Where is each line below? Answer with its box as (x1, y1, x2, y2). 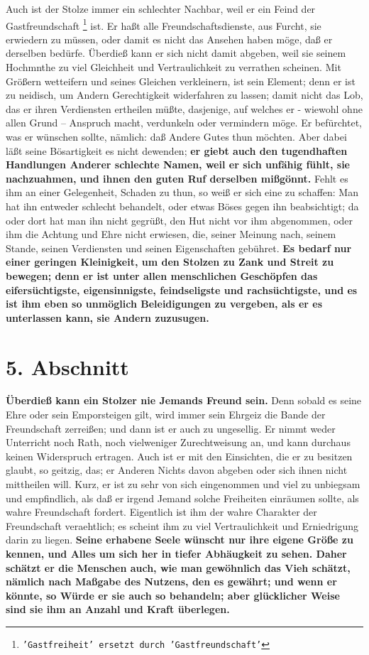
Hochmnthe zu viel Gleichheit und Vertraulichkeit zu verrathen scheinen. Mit (6, 60, 341, 75)
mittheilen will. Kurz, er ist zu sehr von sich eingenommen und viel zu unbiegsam (6, 477, 360, 491)
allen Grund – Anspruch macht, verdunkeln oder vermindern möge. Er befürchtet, (6, 115, 363, 130)
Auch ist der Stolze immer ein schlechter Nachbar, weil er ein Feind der (6, 1, 316, 16)
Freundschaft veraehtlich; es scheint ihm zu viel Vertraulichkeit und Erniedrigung (6, 518, 359, 533)
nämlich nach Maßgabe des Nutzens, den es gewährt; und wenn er (6, 574, 337, 589)
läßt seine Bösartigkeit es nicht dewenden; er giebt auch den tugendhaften (6, 143, 348, 158)
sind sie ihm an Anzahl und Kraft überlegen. (6, 602, 230, 617)
